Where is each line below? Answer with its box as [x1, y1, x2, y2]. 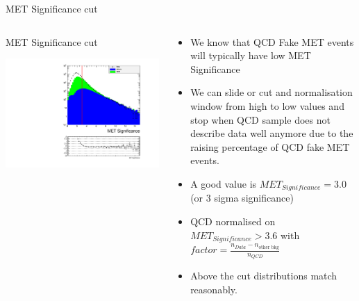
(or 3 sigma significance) [190, 190, 294, 205]
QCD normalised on [190, 213, 276, 228]
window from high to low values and [190, 98, 344, 113]
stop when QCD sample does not [190, 112, 331, 127]
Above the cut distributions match [190, 268, 337, 283]
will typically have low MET [190, 48, 311, 63]
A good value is [190, 176, 257, 190]
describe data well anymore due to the [190, 126, 353, 140]
